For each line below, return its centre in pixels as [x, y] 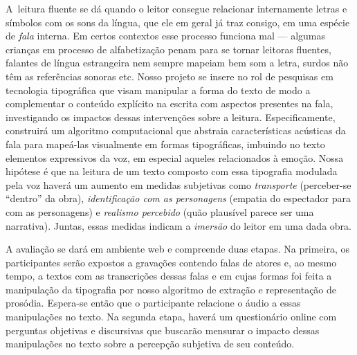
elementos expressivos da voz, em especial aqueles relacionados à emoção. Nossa [175, 157]
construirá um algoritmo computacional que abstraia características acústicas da [176, 130]
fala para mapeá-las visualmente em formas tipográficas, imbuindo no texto [165, 144]
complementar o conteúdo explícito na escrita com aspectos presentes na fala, [170, 103]
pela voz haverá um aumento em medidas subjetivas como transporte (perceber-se [178, 184]
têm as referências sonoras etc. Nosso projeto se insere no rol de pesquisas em [170, 76]
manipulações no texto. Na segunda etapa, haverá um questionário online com [171, 317]
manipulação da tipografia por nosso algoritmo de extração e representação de [171, 289]
